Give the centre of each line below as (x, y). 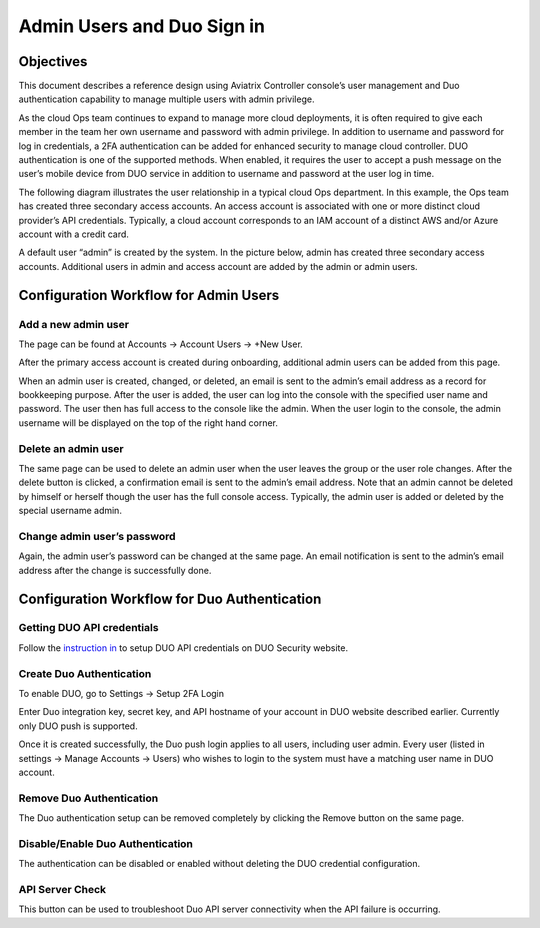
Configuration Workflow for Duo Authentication (170, 598)
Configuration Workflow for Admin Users (149, 295)
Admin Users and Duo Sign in (141, 26)
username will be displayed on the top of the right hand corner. (148, 422)
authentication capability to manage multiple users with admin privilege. (166, 99)
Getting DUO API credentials (88, 628)
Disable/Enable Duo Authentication (106, 843)
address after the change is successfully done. (115, 570)
